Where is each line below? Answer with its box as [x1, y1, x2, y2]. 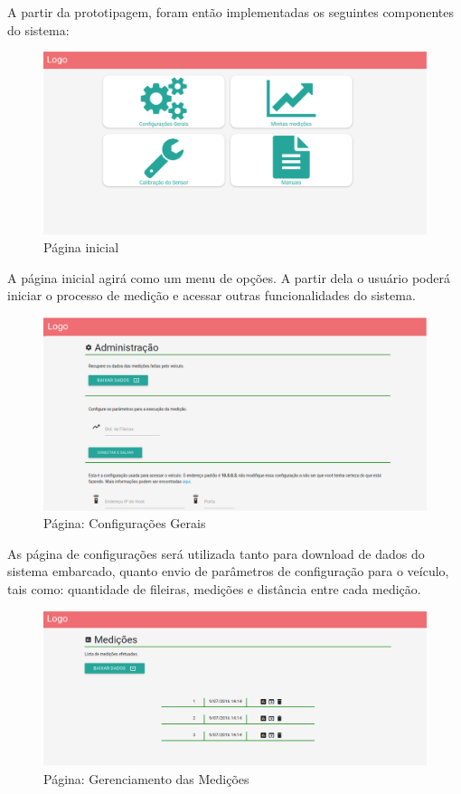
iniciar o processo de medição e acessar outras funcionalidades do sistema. [7, 286, 416, 305]
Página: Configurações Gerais [43, 514, 206, 533]
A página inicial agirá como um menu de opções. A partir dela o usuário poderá [7, 268, 450, 287]
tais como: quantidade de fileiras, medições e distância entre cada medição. [7, 580, 421, 599]
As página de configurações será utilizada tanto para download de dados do [7, 544, 425, 562]
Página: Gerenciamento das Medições [43, 770, 249, 789]
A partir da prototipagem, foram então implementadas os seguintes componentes [7, 3, 455, 21]
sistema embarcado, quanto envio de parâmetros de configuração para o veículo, [7, 562, 449, 581]
